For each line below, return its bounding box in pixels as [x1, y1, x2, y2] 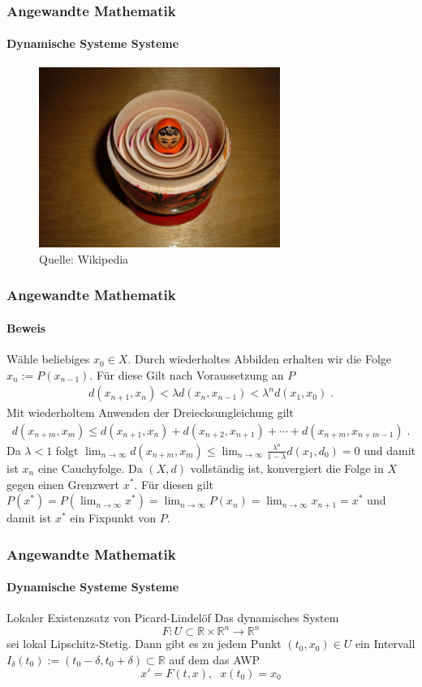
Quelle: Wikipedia [39, 250, 129, 267]
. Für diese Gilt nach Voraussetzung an [89, 366, 284, 383]
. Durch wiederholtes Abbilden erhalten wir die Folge [127, 350, 391, 367]
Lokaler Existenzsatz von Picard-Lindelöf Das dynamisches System [6, 609, 339, 626]
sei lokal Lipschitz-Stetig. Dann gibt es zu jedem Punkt [6, 635, 282, 652]
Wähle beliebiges [6, 350, 90, 367]
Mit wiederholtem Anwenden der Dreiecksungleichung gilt [6, 404, 294, 421]
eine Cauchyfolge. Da [37, 459, 143, 476]
